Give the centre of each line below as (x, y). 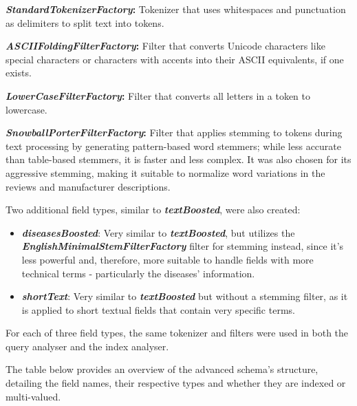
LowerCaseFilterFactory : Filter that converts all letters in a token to (158, 95)
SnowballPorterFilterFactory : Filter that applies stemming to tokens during (174, 132)
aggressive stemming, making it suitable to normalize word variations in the (165, 172)
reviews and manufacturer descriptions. (88, 186)
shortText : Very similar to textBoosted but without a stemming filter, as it (185, 296)
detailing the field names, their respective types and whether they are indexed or (176, 383)
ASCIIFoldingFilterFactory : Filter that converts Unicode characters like (165, 46)
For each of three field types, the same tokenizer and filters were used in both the (177, 333)
